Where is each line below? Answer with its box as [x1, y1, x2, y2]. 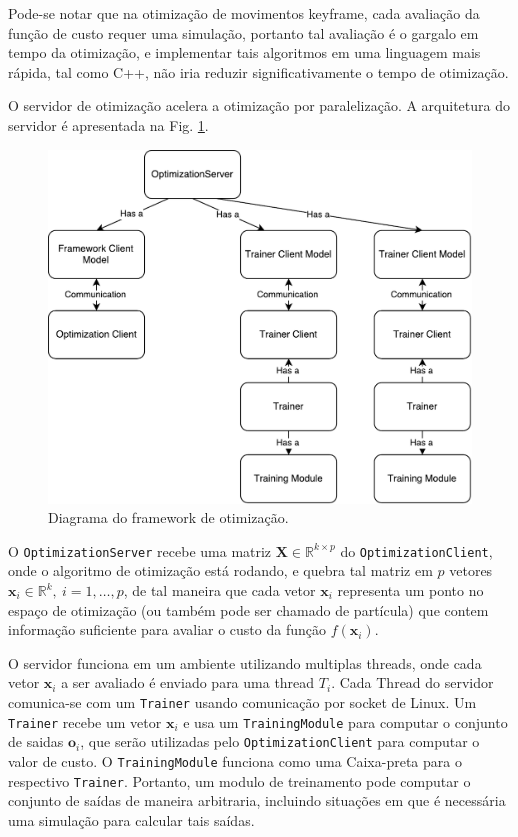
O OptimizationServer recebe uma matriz [8, 540, 272, 561]
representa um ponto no [337, 580, 484, 601]
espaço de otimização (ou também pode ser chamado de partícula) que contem [8, 599, 489, 620]
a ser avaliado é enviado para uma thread [61, 672, 315, 693]
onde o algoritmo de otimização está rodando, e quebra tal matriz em [8, 560, 433, 581]
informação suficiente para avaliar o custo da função [8, 619, 326, 640]
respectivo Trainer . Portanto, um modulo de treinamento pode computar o [8, 770, 471, 791]
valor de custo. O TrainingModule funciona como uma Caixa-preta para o [8, 750, 462, 771]
